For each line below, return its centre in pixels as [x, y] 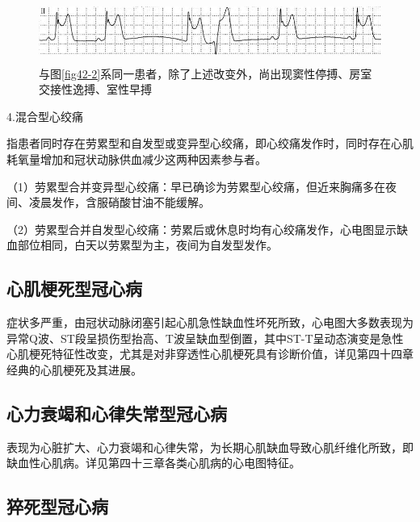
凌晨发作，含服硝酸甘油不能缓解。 [119, 202]
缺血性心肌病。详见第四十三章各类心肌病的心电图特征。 [153, 463]
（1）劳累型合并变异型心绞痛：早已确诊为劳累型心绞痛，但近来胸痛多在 [196, 186]
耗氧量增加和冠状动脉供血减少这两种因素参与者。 [136, 159]
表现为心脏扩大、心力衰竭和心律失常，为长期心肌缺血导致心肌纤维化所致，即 [210, 447]
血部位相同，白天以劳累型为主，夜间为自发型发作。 [142, 245]
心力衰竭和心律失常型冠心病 [117, 413]
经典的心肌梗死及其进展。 [74, 369]
